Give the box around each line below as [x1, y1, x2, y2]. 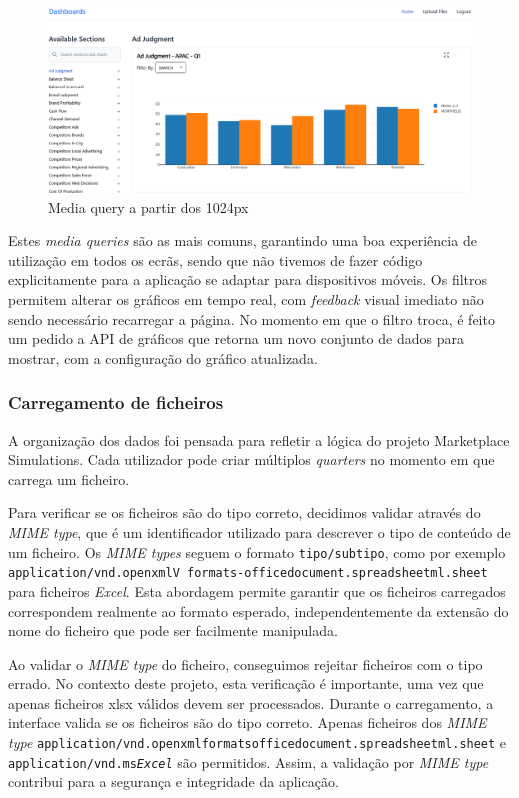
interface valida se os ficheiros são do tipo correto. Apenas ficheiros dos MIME [8, 712, 487, 733]
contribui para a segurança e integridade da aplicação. [8, 771, 339, 792]
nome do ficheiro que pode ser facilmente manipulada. [8, 620, 338, 641]
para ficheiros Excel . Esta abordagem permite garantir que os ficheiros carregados [8, 580, 506, 601]
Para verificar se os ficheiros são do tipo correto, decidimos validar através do [8, 502, 481, 523]
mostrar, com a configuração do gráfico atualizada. [8, 347, 318, 368]
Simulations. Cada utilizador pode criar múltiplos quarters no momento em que [8, 449, 495, 470]
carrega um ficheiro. [8, 468, 130, 489]
